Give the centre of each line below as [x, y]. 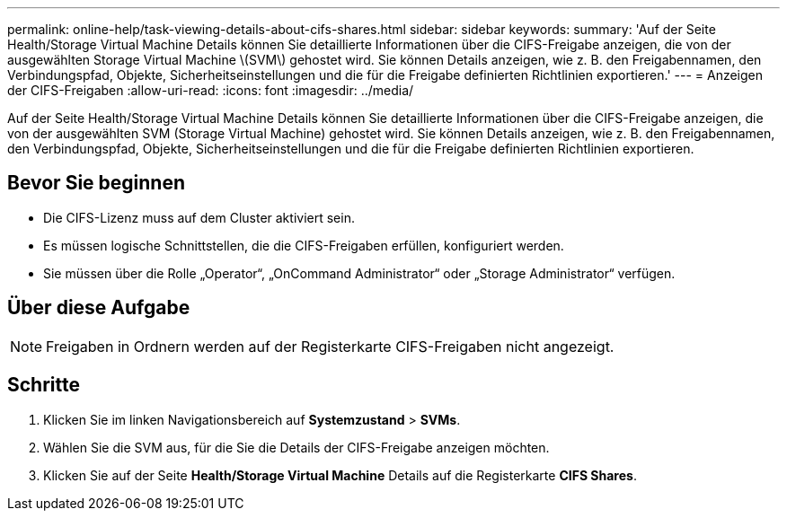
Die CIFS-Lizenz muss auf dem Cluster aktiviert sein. [199, 217]
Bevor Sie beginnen [97, 183]
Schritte [44, 385]
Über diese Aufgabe [99, 308]
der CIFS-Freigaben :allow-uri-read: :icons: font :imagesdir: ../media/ [211, 90]
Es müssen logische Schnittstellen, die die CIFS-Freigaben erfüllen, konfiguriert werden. [304, 245]
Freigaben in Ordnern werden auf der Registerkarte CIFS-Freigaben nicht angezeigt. [330, 346]
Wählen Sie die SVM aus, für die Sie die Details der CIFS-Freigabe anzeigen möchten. [296, 447]
